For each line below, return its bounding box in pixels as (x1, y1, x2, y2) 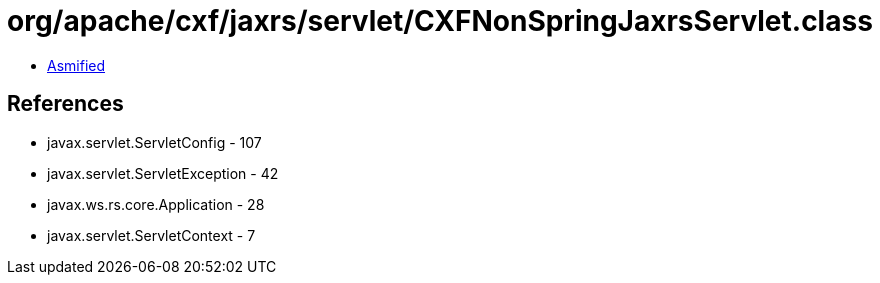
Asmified (47, 56, 106, 74)
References (7, 91, 124, 117)
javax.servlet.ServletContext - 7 (47, 226, 256, 244)
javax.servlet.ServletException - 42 (47, 164, 279, 182)
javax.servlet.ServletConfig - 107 (47, 133, 262, 151)
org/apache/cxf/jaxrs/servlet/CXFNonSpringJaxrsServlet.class (7, 4, 873, 38)
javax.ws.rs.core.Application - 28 (47, 195, 265, 213)
